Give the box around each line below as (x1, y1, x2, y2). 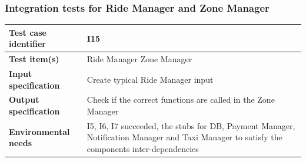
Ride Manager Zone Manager (87, 53, 192, 65)
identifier (9, 38, 46, 50)
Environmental (9, 125, 70, 137)
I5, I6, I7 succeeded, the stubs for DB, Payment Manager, (87, 119, 295, 131)
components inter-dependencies (87, 143, 199, 155)
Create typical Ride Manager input (87, 73, 214, 85)
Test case (9, 26, 46, 38)
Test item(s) (9, 53, 59, 65)
